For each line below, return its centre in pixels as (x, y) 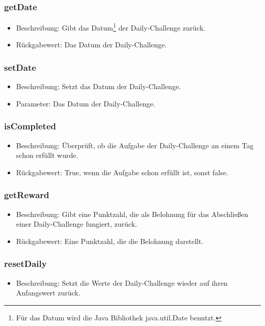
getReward (27, 195)
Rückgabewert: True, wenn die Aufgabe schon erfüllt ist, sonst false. (122, 172)
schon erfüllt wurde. (47, 155)
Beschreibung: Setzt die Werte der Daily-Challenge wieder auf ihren (122, 282)
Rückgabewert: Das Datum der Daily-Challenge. (91, 45)
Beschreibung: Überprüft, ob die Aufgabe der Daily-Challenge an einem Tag (135, 145)
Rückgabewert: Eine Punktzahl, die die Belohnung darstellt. (110, 241)
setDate (20, 67)
